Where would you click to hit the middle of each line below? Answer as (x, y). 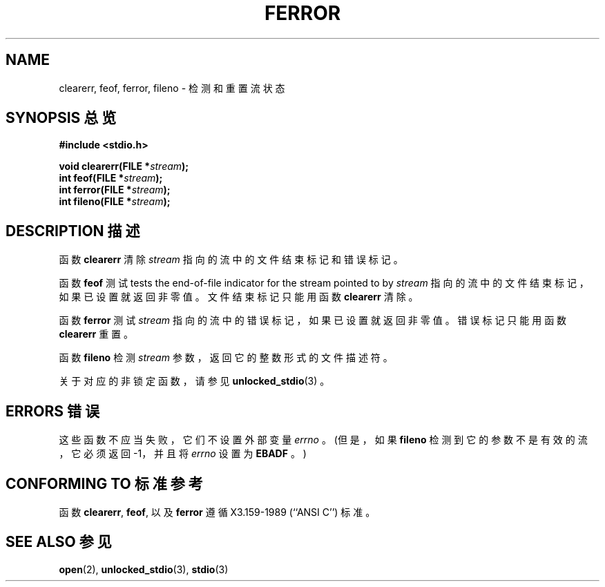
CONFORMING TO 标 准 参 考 (104, 483)
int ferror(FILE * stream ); (115, 190)
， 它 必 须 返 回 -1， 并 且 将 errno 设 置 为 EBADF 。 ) (183, 454)
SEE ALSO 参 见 (59, 542)
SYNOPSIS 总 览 (61, 118)
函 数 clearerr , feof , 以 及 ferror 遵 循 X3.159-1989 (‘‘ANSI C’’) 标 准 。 (217, 512)
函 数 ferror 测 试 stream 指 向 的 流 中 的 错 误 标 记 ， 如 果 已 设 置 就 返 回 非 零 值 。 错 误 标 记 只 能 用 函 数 (313, 320)
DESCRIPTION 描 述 (73, 231)
